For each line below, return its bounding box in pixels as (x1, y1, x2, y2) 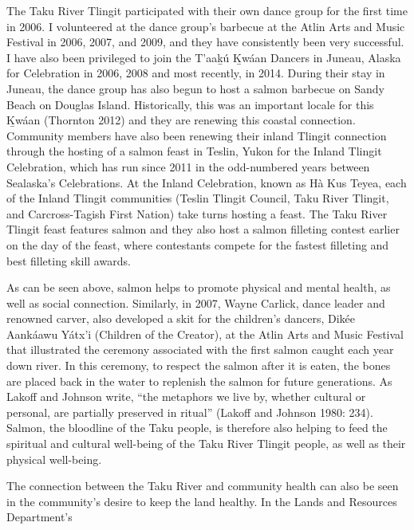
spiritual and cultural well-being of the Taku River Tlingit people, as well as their (6, 435, 406, 452)
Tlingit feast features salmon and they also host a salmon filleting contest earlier (6, 221, 400, 238)
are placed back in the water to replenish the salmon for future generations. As (6, 372, 392, 389)
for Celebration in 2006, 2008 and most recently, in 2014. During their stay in (6, 65, 385, 81)
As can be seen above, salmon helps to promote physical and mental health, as (6, 279, 391, 296)
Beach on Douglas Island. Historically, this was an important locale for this (6, 96, 374, 112)
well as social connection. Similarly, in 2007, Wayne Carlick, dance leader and (6, 294, 385, 311)
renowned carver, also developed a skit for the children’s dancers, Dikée (6, 310, 356, 327)
